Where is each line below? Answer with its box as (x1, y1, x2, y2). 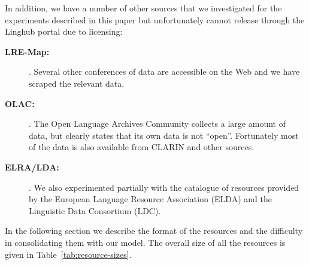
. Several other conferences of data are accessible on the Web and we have (29, 65, 300, 78)
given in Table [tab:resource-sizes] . (5, 248, 132, 260)
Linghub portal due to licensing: (5, 25, 123, 38)
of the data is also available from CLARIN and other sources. (29, 141, 255, 153)
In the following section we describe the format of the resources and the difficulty (5, 224, 303, 237)
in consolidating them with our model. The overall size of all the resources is (5, 236, 286, 248)
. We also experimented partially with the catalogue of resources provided (29, 181, 299, 193)
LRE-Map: (5, 45, 50, 57)
